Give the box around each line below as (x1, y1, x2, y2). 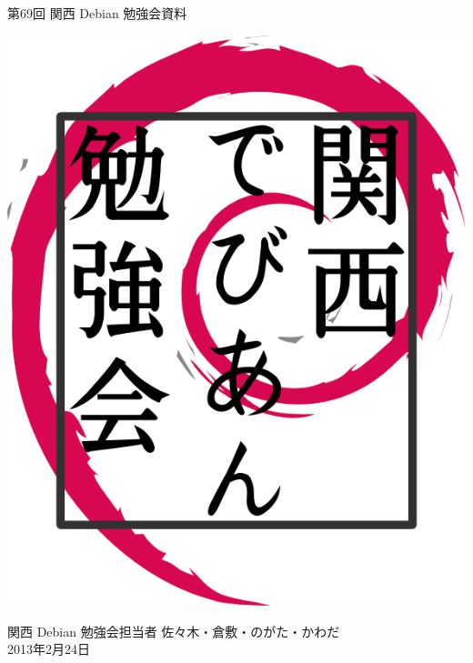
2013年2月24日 (7, 639, 90, 658)
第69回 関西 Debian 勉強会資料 (7, 4, 187, 22)
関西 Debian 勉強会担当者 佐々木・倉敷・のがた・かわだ (7, 621, 340, 640)
